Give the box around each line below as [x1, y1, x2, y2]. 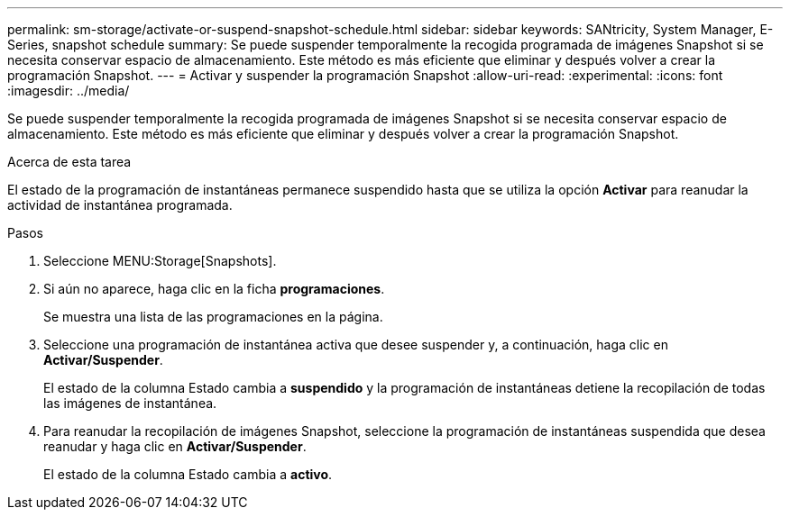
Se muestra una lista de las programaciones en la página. [43, 309, 383, 324]
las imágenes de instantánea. [43, 395, 217, 411]
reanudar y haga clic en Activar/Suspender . [43, 439, 307, 454]
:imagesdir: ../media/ [7, 83, 130, 98]
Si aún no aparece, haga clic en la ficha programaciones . [43, 281, 385, 296]
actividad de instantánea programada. [7, 197, 233, 213]
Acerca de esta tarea [7, 154, 132, 169]
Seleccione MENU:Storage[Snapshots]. [43, 253, 277, 268]
